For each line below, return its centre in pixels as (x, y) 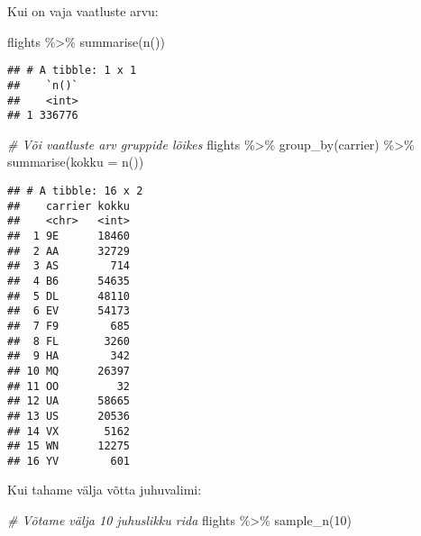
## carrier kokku (69, 206)
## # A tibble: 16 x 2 (75, 191)
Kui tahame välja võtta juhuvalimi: (105, 490)
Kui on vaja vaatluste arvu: (83, 11)
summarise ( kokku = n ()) (76, 162)
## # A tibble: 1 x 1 (72, 71)
